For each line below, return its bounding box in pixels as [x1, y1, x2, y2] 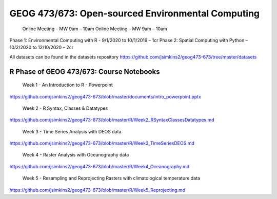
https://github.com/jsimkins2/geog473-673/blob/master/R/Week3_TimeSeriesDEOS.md [9, 140, 195, 146]
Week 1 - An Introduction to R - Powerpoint [22, 82, 113, 88]
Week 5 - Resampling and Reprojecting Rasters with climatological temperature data [22, 175, 200, 182]
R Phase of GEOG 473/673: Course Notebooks [9, 67, 160, 76]
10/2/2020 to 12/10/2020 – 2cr [9, 44, 74, 51]
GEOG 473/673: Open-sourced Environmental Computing [9, 8, 260, 19]
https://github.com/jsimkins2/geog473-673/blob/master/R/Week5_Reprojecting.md [9, 187, 186, 193]
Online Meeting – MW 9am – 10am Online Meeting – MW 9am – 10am [22, 26, 167, 32]
